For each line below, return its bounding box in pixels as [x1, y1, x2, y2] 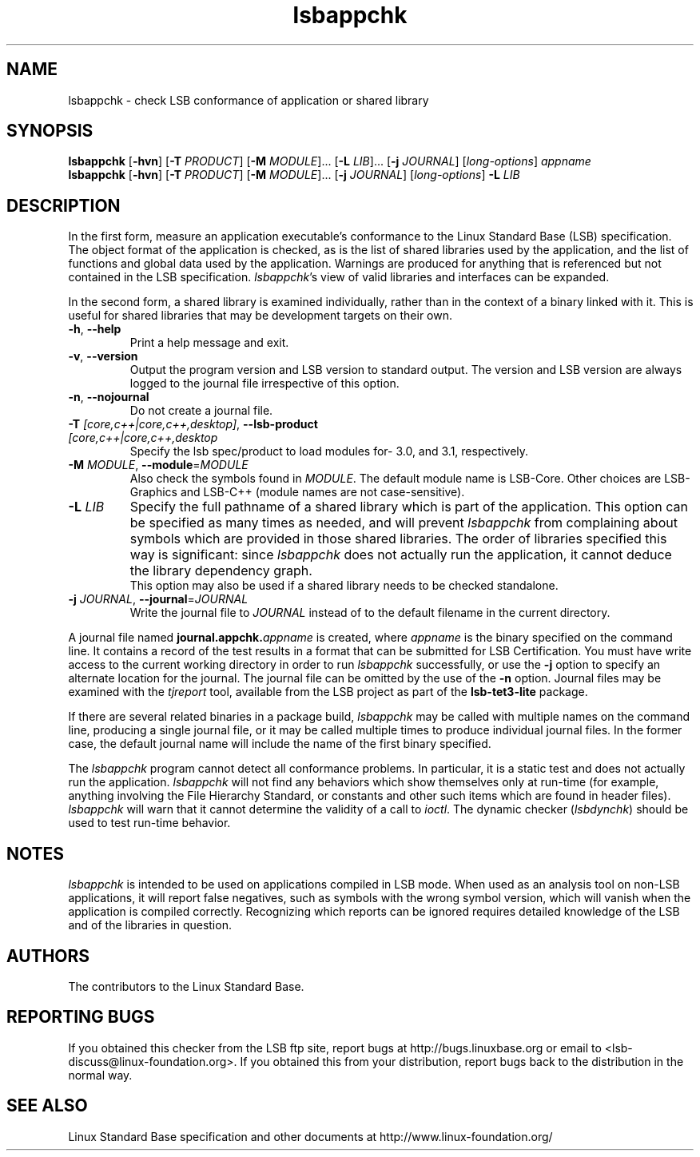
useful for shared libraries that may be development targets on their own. [68, 308, 453, 323]
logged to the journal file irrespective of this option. [129, 376, 400, 391]
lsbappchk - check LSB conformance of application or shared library [68, 93, 429, 107]
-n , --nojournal [68, 390, 149, 404]
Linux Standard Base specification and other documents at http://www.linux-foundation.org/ [68, 1129, 553, 1143]
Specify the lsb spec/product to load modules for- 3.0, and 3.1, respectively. [129, 444, 529, 459]
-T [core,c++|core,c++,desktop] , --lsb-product [68, 417, 318, 431]
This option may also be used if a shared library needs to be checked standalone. [129, 578, 559, 593]
